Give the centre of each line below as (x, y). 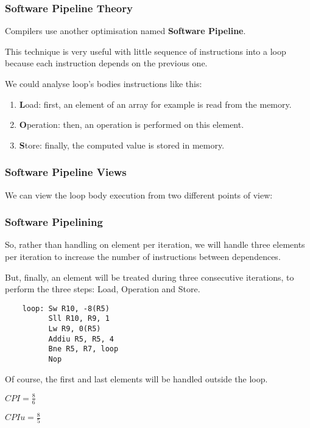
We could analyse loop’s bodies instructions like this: (104, 83)
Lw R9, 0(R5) (75, 329)
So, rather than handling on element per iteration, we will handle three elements (155, 244)
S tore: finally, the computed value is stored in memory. (122, 145)
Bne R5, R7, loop (83, 349)
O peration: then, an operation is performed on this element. (132, 125)
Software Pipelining (54, 222)
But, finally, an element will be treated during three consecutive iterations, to (150, 277)
